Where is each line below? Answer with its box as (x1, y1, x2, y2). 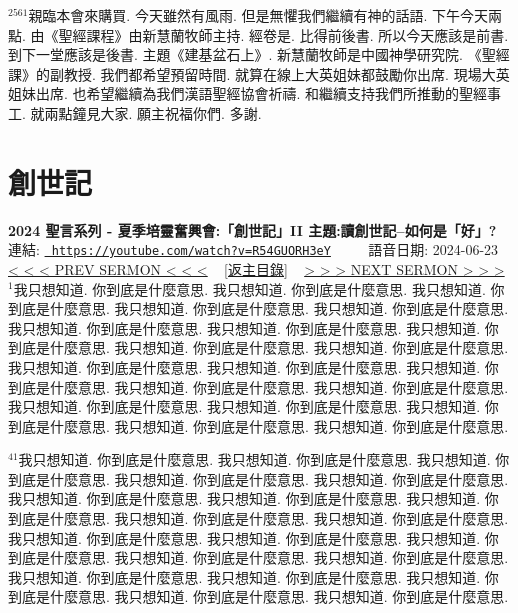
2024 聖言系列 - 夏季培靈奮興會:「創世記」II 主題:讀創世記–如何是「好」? (8, 219, 497, 240)
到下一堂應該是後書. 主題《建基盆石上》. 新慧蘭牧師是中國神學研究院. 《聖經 (8, 44, 510, 65)
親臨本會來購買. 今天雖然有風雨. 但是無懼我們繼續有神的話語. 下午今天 (28, 5, 489, 25)
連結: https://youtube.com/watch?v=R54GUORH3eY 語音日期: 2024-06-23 (8, 239, 499, 260)
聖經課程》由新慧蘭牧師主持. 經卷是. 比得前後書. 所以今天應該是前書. (58, 24, 509, 45)
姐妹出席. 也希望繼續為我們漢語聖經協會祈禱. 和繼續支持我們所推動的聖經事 (8, 83, 502, 104)
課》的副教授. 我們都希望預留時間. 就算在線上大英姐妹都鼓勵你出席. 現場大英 (8, 63, 510, 84)
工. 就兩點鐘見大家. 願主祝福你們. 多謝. (8, 102, 262, 123)
